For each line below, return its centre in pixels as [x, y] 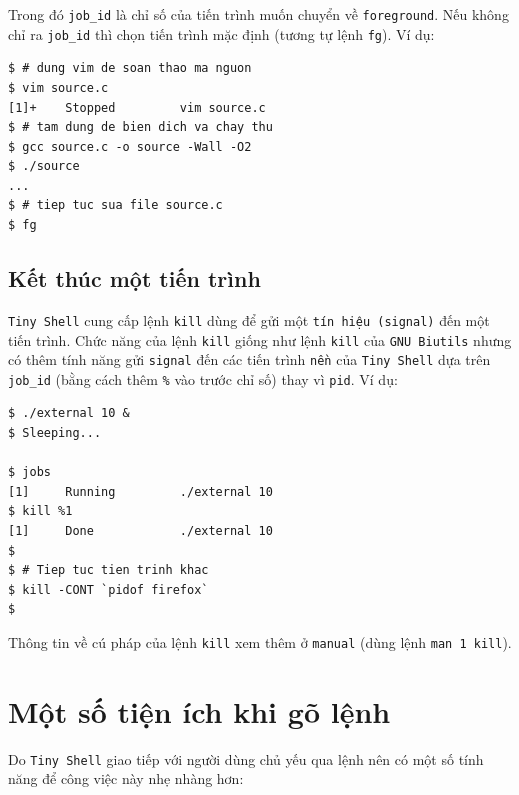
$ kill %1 [40, 511]
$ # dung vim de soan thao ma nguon [130, 68]
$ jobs [29, 472]
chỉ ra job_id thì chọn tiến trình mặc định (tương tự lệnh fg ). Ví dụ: [221, 33]
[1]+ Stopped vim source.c [137, 107]
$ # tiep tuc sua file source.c [115, 205]
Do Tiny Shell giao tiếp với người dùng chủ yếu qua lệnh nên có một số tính [246, 758]
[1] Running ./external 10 [140, 491]
